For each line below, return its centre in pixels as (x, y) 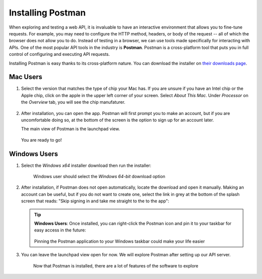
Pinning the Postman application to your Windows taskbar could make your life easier (120, 241)
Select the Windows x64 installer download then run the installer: (86, 165)
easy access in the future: (60, 230)
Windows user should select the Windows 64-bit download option (99, 177)
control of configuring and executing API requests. (59, 54)
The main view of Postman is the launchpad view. (71, 129)
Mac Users (26, 77)
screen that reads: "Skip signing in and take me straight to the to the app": (95, 201)
